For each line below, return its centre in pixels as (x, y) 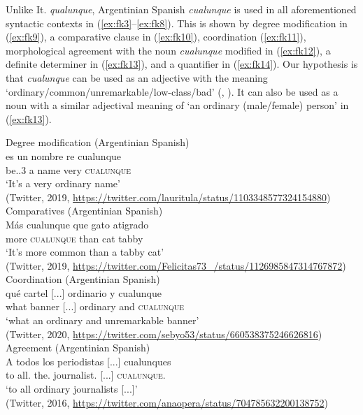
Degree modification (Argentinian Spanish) (98, 142)
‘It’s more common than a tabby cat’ (85, 252)
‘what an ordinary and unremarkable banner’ (102, 320)
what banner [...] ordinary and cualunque (95, 306)
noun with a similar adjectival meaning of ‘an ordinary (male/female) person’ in (177, 105)
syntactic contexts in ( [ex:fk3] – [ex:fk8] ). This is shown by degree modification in (177, 23)
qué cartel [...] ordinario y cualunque (84, 292)
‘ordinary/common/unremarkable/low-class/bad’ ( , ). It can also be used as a (172, 91)
